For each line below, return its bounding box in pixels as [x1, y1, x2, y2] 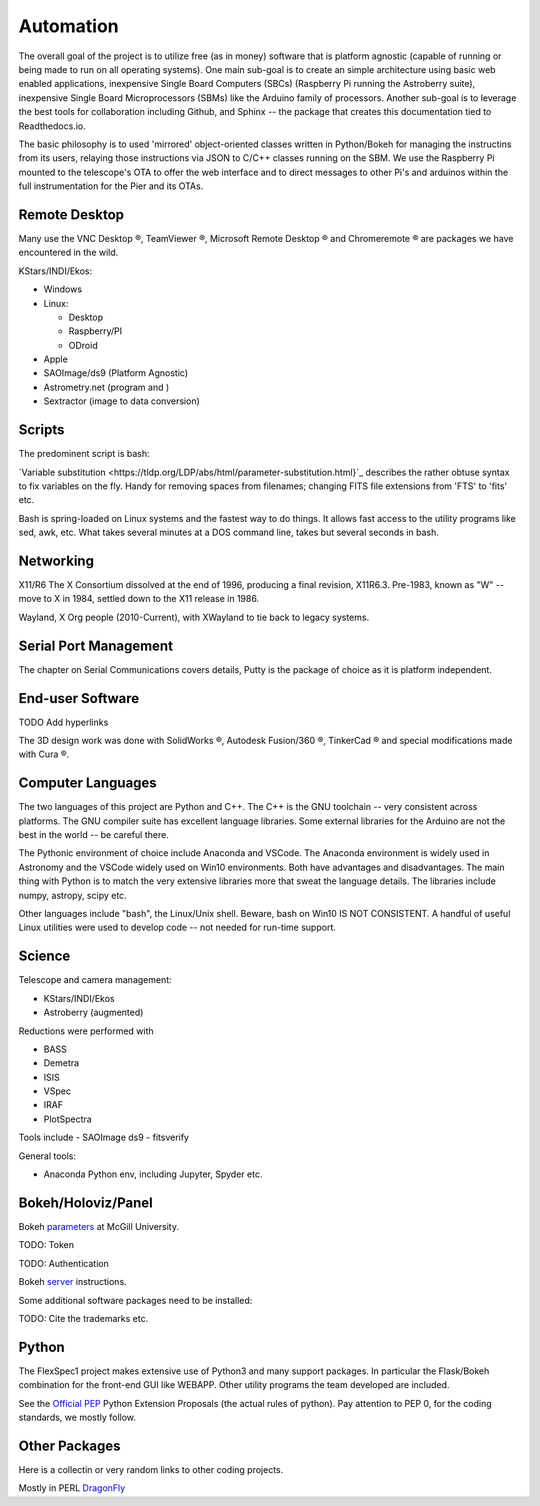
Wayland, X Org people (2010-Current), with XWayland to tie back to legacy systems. [18, 611, 370, 623]
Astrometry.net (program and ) [43, 381, 170, 393]
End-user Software [18, 690, 140, 707]
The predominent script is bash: [18, 448, 150, 460]
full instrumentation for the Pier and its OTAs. [18, 180, 204, 192]
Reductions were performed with [18, 1025, 154, 1037]
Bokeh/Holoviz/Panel [18, 1194, 154, 1211]
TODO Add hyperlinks [18, 716, 109, 728]
